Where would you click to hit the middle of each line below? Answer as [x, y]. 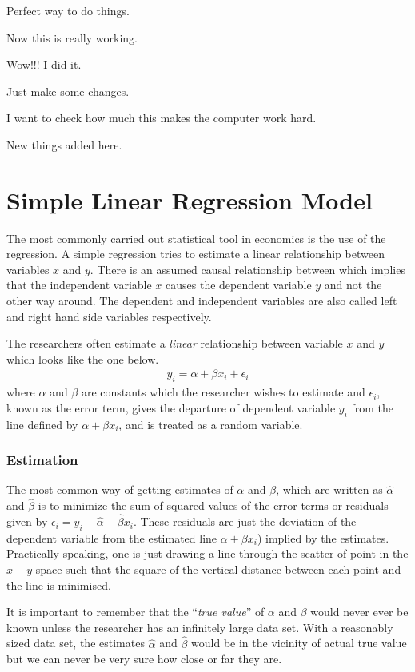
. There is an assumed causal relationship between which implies [247, 269]
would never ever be [359, 612]
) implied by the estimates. [323, 537]
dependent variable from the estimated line [112, 537]
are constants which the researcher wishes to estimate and [223, 392]
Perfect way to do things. [68, 10]
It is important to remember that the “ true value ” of [136, 612]
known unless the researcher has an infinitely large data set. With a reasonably [200, 627]
